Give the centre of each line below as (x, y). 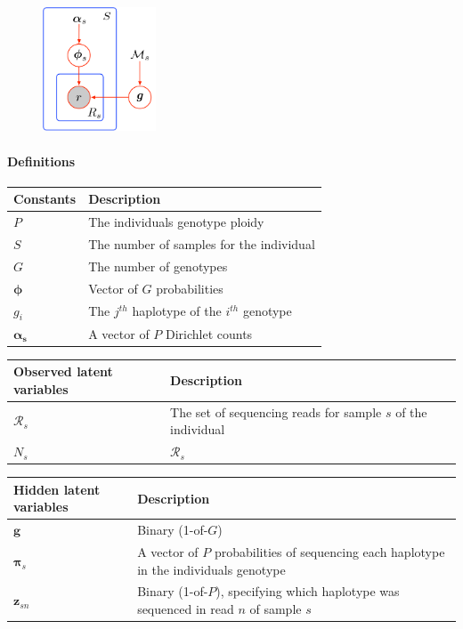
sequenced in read (186, 609)
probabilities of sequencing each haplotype (329, 551)
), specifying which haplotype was (308, 591)
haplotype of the (177, 311)
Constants (45, 199)
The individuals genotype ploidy (176, 222)
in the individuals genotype (211, 569)
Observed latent (63, 371)
